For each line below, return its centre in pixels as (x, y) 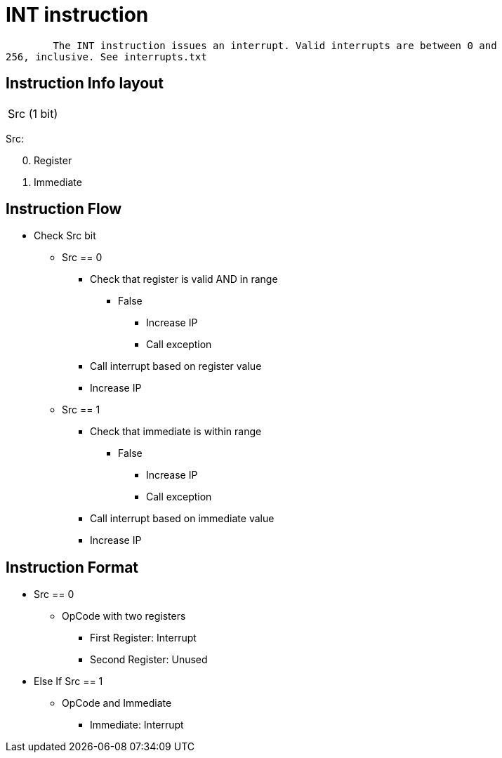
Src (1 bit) (33, 113)
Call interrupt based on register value (176, 366)
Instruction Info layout (85, 84)
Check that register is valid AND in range (184, 279)
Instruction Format (72, 567)
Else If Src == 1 (68, 681)
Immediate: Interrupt (137, 725)
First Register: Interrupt (143, 638)
